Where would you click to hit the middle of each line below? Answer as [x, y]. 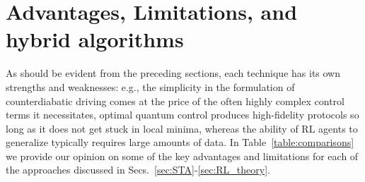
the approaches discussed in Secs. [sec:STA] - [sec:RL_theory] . [138, 170]
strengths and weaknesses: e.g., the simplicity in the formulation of [150, 86]
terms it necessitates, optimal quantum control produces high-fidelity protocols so [182, 115]
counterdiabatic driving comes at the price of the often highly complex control [175, 101]
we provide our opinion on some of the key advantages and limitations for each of [182, 156]
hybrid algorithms [95, 39]
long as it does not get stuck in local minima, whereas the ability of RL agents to [182, 128]
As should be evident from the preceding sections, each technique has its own [173, 73]
